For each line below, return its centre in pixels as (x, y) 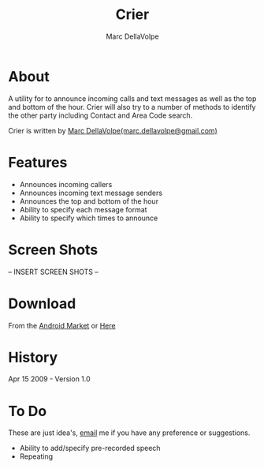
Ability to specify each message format (83, 209)
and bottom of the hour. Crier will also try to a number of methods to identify (132, 107)
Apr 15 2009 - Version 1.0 (49, 379)
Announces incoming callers (66, 184)
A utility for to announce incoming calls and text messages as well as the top (132, 98)
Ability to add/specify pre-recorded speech (90, 448)
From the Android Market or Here (62, 325)
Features (38, 162)
